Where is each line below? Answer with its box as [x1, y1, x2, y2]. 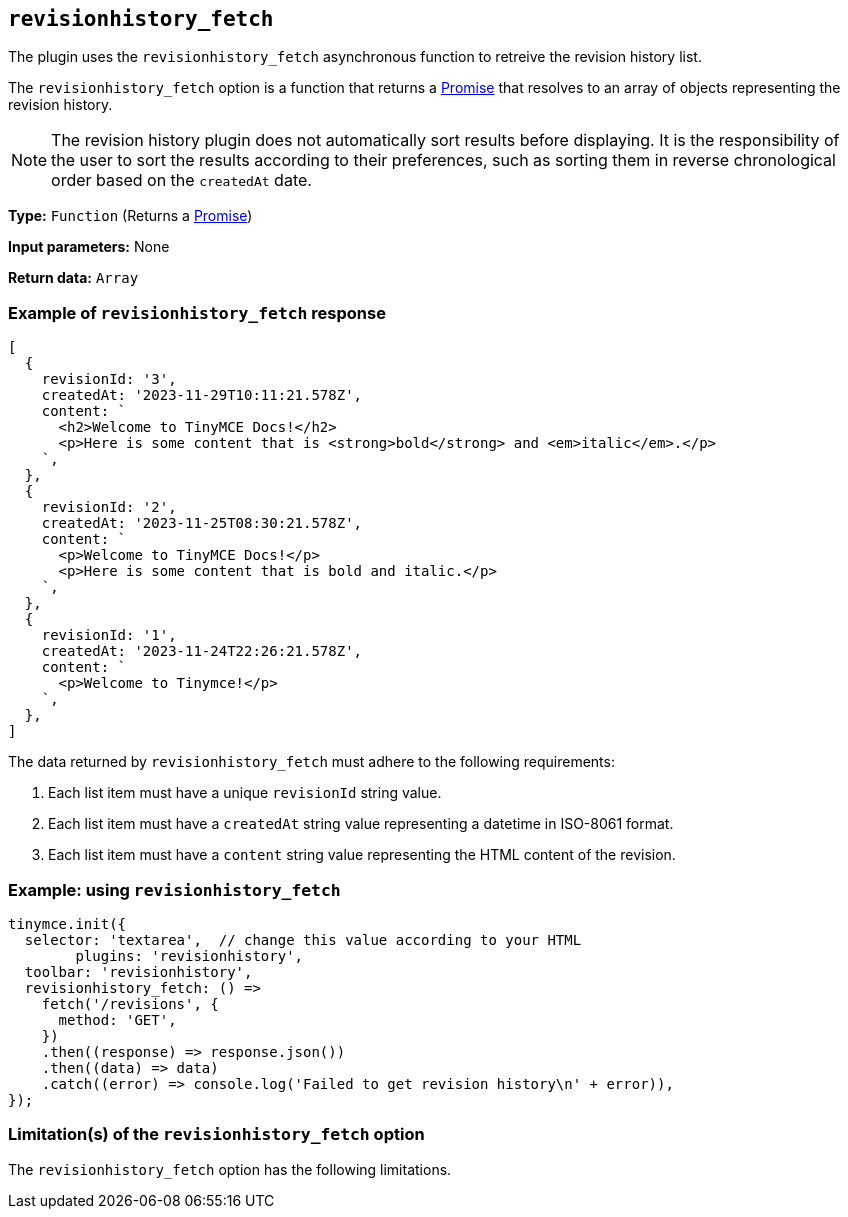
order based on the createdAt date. [51, 170, 312, 191]
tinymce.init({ [8, 915, 127, 932]
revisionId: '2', [41, 499, 177, 516]
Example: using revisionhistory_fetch [8, 879, 341, 900]
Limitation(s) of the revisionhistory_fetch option [8, 1124, 425, 1145]
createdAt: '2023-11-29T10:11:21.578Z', [41, 387, 363, 404]
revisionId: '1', [41, 627, 177, 644]
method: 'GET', [58, 1011, 177, 1028]
